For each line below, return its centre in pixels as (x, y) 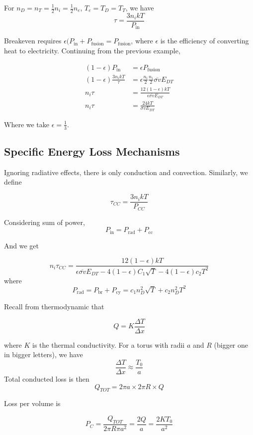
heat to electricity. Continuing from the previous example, (92, 50)
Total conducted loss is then (47, 379)
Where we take (27, 124)
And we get (21, 245)
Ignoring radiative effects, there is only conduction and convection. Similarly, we (126, 172)
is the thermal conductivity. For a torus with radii (109, 344)
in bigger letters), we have (43, 354)
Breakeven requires (33, 41)
